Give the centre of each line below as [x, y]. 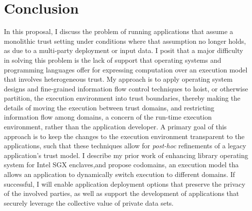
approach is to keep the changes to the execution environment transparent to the [124, 136]
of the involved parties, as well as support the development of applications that [122, 193]
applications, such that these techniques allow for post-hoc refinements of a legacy [125, 146]
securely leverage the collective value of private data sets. [89, 202]
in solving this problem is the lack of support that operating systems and [113, 60]
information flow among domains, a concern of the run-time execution [108, 117]
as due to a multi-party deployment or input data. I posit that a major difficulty [124, 50]
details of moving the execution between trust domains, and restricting [109, 107]
